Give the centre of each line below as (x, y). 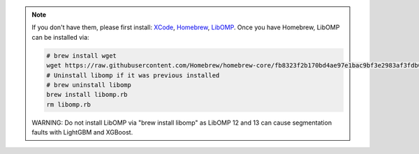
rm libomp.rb (68, 104)
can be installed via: (61, 37)
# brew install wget (81, 55)
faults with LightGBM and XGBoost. (82, 132)
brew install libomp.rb (87, 95)
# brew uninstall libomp (89, 85)
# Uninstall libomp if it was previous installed (133, 75)
